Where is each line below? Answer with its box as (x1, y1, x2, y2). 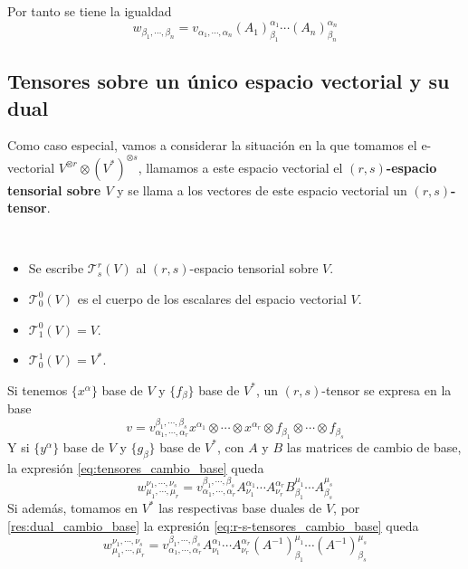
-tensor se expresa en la (321, 380, 452, 399)
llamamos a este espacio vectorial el (146, 157, 343, 176)
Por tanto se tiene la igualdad (7, 2, 172, 20)
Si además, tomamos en (7, 498, 138, 517)
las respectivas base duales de (158, 498, 322, 517)
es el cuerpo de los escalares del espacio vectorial (77, 289, 347, 308)
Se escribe (28, 259, 84, 278)
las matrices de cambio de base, (286, 437, 462, 456)
